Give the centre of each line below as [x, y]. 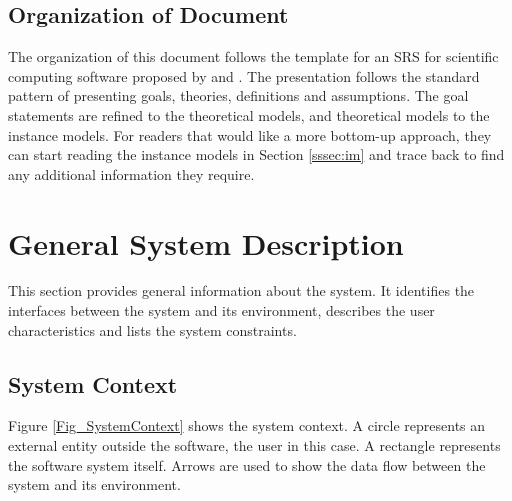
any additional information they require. [131, 173]
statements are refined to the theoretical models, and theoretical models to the [249, 114]
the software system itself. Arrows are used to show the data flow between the [247, 464]
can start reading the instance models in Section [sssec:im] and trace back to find [256, 154]
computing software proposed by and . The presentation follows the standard [244, 75]
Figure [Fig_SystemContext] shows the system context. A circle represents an [247, 425]
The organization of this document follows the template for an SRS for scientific [253, 56]
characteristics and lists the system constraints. [152, 329]
